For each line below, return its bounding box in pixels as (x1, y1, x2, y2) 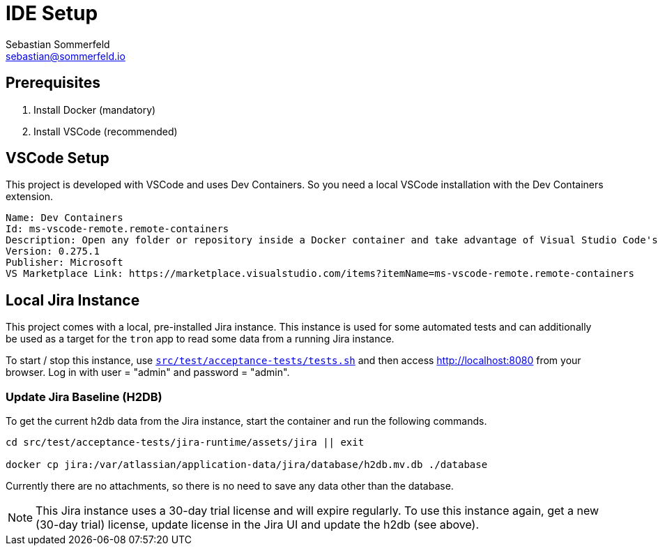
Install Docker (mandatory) (33, 103, 156, 116)
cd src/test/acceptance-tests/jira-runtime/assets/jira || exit (6, 437, 365, 448)
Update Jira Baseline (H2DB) (6, 389, 162, 404)
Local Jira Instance (6, 291, 140, 309)
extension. (6, 190, 54, 203)
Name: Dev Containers (6, 212, 123, 224)
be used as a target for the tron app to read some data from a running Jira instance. (6, 333, 395, 345)
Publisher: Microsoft (6, 257, 123, 269)
